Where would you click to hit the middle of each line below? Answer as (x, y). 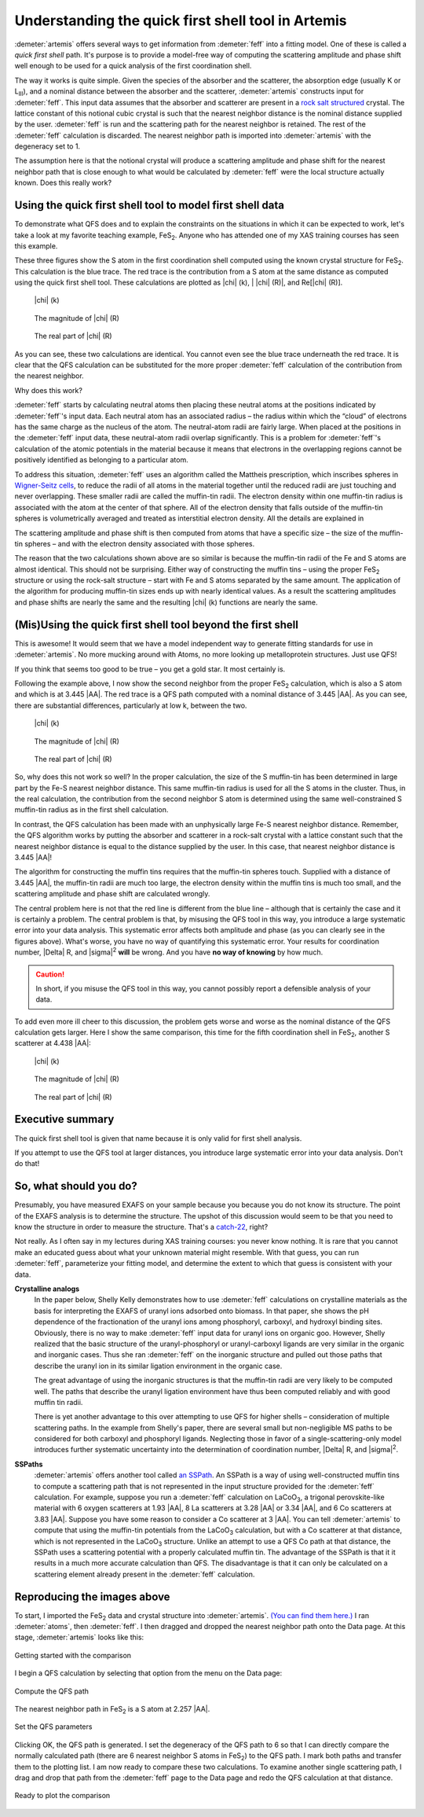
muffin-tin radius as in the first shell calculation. (91, 810)
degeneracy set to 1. (48, 146)
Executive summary (64, 1119)
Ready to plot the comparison (62, 1796)
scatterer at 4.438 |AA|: (53, 1043)
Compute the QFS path (52, 1691)
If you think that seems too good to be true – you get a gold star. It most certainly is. (150, 669)
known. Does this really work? (63, 183)
